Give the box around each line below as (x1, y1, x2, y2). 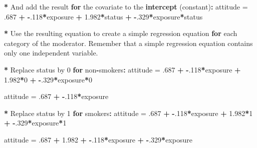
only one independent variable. (4, 47, 98, 58)
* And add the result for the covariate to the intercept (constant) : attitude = (4, 1, 248, 11)
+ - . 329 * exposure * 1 (4, 117, 67, 128)
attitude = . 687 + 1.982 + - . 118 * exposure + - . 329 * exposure (4, 134, 192, 144)
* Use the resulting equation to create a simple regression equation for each (4, 28, 237, 38)
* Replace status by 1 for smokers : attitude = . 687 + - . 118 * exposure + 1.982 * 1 (4, 107, 253, 118)
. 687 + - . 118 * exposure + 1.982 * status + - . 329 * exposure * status (4, 11, 203, 21)
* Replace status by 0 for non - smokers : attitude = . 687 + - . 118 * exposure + (4, 64, 241, 74)
